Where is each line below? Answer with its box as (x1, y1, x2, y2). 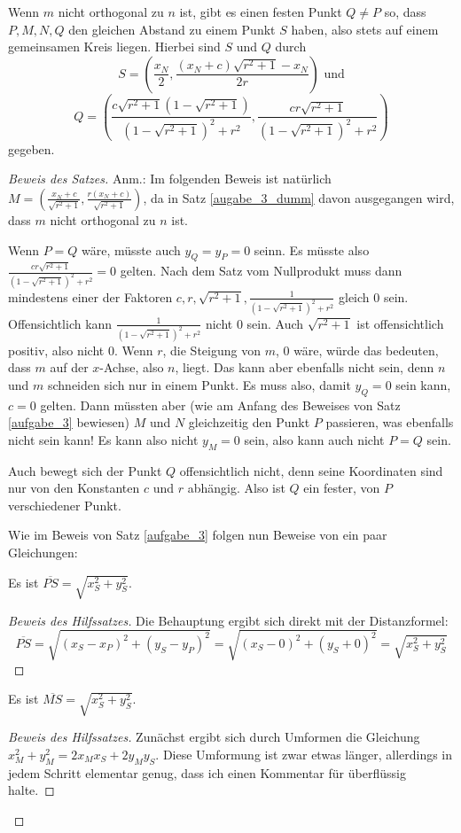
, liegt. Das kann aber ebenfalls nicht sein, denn (175, 358, 434, 377)
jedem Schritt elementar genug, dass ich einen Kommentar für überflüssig (8, 763, 406, 782)
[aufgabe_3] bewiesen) (8, 413, 129, 432)
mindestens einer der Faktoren (8, 287, 173, 306)
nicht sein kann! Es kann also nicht (8, 430, 199, 448)
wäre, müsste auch (82, 240, 181, 259)
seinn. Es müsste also (254, 240, 370, 259)
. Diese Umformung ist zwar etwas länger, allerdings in (155, 744, 453, 763)
